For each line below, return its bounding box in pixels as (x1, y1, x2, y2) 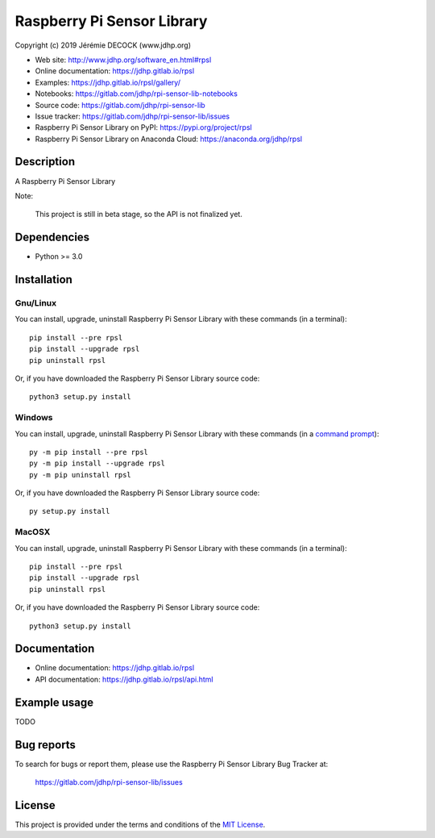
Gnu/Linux (14, 298, 56, 309)
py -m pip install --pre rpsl (29, 448, 149, 457)
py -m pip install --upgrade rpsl (29, 459, 165, 468)
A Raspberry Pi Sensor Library (14, 176, 116, 186)
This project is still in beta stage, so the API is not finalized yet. (35, 210, 243, 219)
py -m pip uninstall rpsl (29, 470, 132, 479)
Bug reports (14, 738, 77, 752)
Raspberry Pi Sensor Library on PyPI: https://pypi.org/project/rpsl (35, 123, 253, 132)
